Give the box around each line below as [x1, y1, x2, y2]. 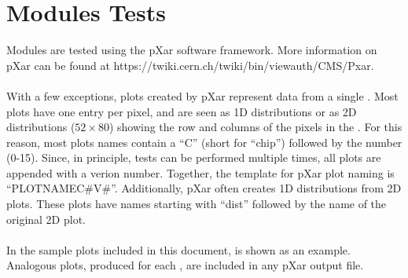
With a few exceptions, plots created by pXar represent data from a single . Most [6, 87, 399, 104]
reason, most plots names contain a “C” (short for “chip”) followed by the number [6, 134, 402, 150]
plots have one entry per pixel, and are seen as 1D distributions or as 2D [6, 103, 357, 119]
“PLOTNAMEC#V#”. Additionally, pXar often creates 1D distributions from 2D [6, 180, 402, 196]
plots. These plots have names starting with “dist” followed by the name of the [6, 196, 387, 212]
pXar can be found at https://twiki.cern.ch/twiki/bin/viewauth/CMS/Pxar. [6, 57, 374, 73]
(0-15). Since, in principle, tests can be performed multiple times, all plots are [6, 149, 381, 166]
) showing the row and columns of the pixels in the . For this [108, 119, 402, 135]
